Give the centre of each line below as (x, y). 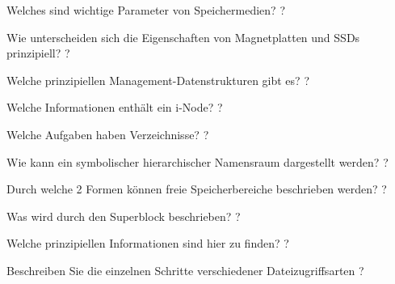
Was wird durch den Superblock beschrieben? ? (124, 216)
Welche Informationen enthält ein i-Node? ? (115, 107)
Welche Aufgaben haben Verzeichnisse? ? (108, 134)
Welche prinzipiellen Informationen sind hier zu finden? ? (148, 243)
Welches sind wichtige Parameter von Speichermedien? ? (146, 10)
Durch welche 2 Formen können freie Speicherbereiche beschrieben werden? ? (197, 189)
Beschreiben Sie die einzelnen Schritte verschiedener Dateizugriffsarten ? (185, 270)
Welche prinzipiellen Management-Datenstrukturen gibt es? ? (158, 80)
